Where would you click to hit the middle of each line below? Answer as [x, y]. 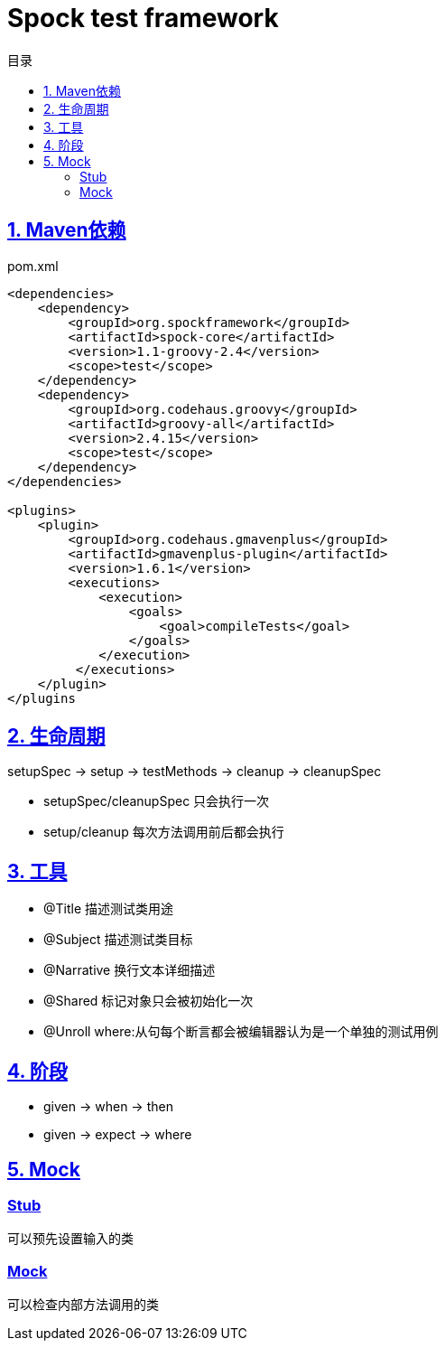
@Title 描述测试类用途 [109, 909]
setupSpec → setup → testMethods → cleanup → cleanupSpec [195, 772]
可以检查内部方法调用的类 [83, 1305]
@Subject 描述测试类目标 [118, 940]
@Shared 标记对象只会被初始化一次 [148, 1001]
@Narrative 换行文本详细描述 [130, 970]
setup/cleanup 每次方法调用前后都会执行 [164, 832]
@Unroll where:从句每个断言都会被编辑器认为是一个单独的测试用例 [241, 1032]
